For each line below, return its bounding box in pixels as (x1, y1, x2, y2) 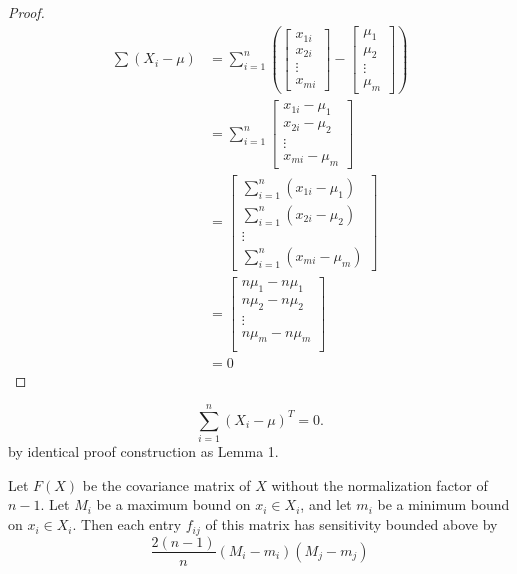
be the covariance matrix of (82, 474, 251, 495)
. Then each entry (72, 514, 182, 535)
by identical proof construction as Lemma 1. (8, 441, 279, 462)
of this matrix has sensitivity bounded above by (205, 514, 498, 535)
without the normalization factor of (271, 474, 488, 495)
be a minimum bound (377, 494, 510, 515)
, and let (300, 494, 352, 515)
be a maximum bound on (96, 494, 251, 515)
